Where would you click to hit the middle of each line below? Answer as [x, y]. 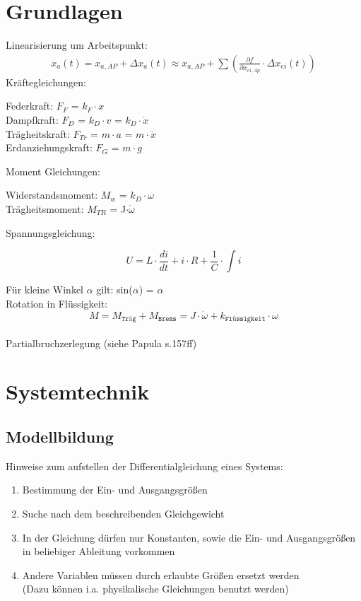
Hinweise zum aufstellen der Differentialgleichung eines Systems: [144, 466]
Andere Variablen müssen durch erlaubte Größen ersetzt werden [161, 574]
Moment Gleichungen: [53, 171]
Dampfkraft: [32, 119]
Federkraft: [30, 106]
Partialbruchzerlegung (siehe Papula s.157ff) [101, 343]
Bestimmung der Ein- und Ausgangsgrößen [115, 490]
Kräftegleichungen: [46, 82]
